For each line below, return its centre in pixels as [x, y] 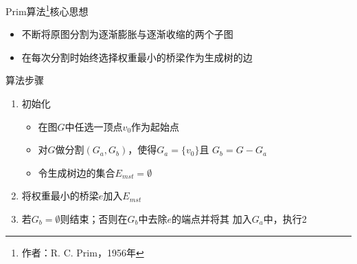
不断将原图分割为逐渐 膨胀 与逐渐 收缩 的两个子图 [127, 34]
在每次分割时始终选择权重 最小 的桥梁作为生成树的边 [137, 57]
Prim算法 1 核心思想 [47, 10]
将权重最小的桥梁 [60, 196]
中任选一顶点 [94, 126]
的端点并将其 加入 [211, 218]
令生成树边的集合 [77, 172]
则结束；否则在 [94, 218]
